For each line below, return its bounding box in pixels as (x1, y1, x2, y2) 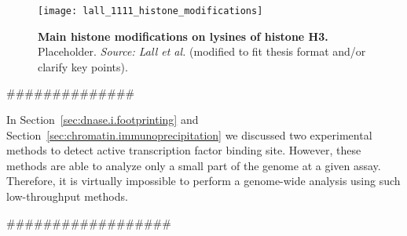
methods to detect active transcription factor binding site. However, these (6, 142, 361, 158)
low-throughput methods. (6, 188, 128, 204)
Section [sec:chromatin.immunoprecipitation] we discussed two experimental (6, 126, 372, 143)
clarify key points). (38, 58, 128, 74)
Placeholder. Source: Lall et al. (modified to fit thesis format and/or (38, 43, 366, 60)
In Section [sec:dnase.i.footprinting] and (6, 111, 199, 128)
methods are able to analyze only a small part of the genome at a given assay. (6, 157, 381, 173)
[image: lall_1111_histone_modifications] (38, 5, 263, 16)
